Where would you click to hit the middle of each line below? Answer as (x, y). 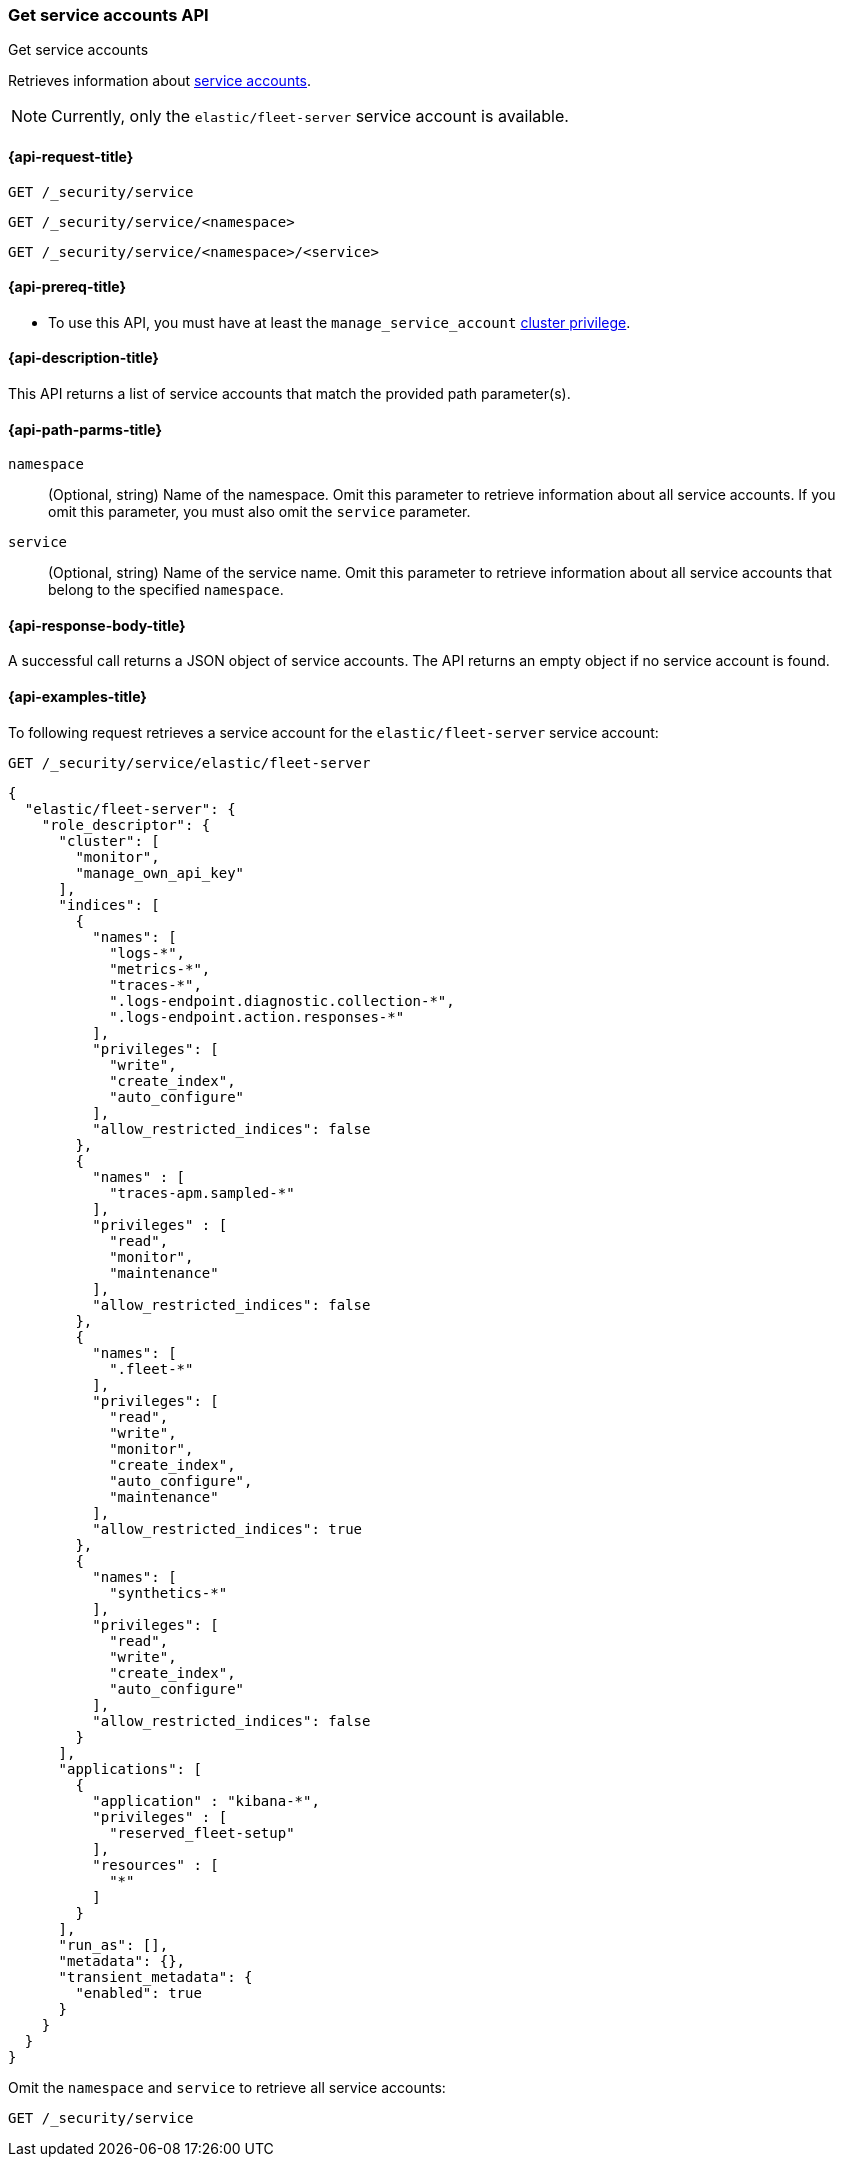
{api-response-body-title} (97, 625)
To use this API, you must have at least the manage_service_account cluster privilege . (339, 322)
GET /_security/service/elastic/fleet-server (189, 762)
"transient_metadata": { (155, 1976)
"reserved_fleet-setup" (202, 1832)
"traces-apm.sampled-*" (202, 1192)
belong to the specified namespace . (166, 590)
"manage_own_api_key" (160, 872)
